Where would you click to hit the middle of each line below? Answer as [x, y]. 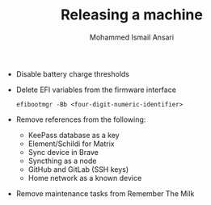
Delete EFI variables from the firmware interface [96, 90]
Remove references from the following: [81, 119]
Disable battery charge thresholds [72, 73]
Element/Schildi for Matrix [71, 144]
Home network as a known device [85, 178]
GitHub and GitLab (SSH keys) [78, 169]
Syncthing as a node [62, 161]
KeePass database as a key [74, 135]
